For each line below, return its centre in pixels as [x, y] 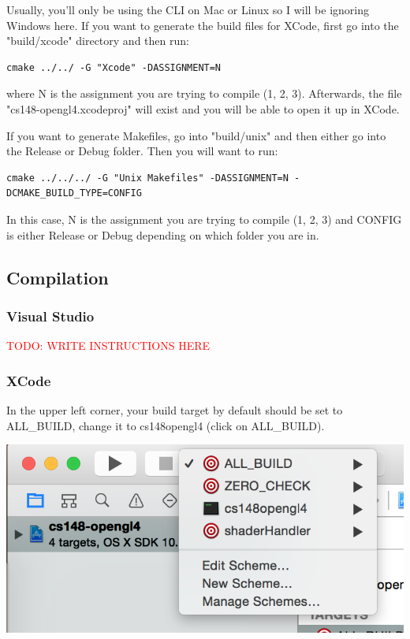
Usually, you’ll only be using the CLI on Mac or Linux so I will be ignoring [188, 9]
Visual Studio [50, 316]
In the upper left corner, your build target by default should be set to [175, 409]
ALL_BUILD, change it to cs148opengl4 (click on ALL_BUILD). [166, 425]
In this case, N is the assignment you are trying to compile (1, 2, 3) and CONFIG [204, 219]
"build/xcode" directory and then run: [98, 41]
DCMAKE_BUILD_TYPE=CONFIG [74, 193]
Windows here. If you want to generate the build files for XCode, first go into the [203, 25]
